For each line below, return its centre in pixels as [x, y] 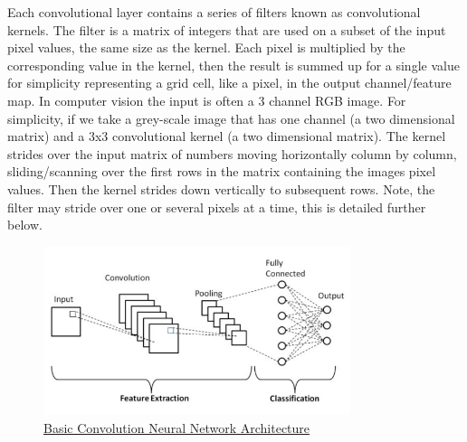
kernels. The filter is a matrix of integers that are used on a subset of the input [227, 29]
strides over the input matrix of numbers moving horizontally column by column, [232, 153]
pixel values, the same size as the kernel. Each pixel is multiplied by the [206, 47]
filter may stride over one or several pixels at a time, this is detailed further [217, 207]
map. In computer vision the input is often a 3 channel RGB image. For [207, 100]
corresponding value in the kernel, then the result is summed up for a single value [233, 65]
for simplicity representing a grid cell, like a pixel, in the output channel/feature [229, 83]
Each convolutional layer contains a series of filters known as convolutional [214, 12]
